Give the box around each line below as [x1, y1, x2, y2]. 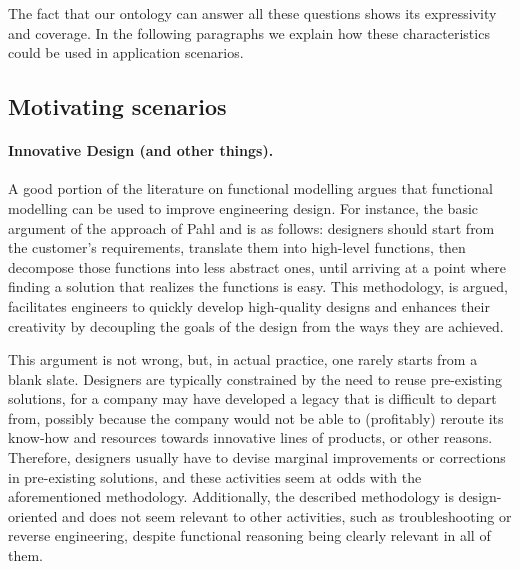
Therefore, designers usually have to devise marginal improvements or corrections [8, 447, 506, 468]
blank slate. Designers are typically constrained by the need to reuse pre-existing [8, 368, 502, 389]
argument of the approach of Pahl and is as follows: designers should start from [8, 217, 495, 238]
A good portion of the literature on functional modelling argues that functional [8, 178, 493, 199]
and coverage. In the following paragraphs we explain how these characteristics [8, 22, 490, 43]
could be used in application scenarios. [8, 42, 244, 63]
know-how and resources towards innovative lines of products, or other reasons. [8, 427, 493, 448]
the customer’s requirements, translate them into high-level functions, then [8, 237, 466, 258]
